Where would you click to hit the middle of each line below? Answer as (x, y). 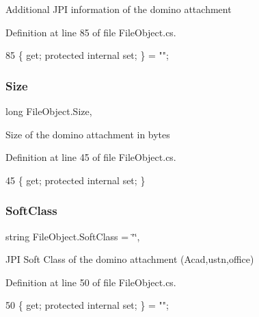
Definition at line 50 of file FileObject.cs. (91, 282)
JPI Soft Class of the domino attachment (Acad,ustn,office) (130, 259)
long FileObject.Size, (49, 111)
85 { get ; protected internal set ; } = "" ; (87, 55)
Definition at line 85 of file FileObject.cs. (91, 32)
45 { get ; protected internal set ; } (76, 180)
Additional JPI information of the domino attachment (119, 9)
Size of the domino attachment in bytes (88, 134)
